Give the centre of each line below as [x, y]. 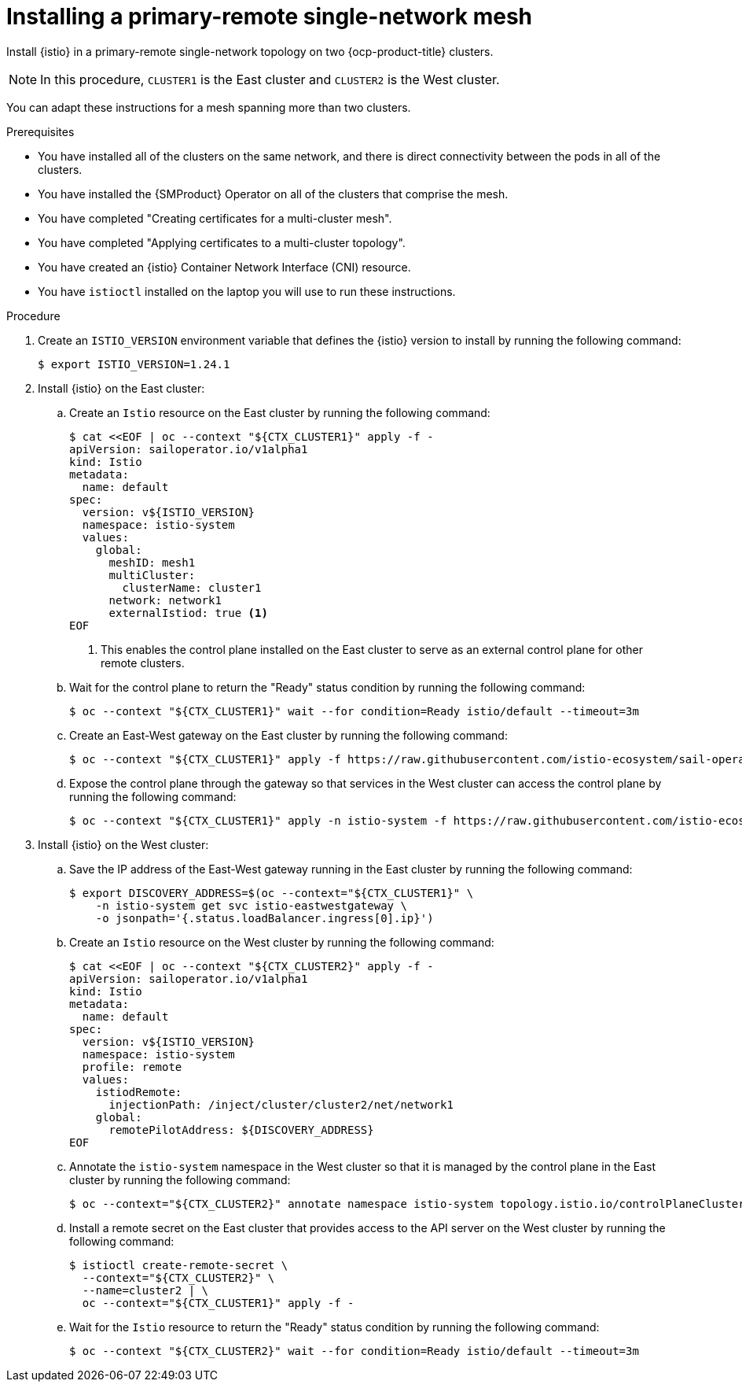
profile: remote [132, 1067]
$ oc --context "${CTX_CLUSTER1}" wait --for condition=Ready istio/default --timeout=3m [354, 711]
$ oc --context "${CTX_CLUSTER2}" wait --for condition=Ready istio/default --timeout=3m [354, 1351]
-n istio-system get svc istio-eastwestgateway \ [251, 905]
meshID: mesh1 [152, 562]
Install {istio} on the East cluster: [121, 388]
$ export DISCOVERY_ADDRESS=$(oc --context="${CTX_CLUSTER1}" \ [272, 893]
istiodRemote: [139, 1092]
